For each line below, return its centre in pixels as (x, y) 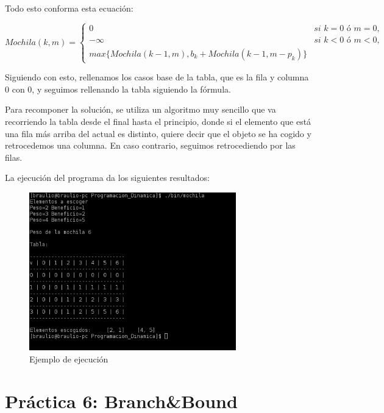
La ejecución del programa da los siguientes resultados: (107, 178)
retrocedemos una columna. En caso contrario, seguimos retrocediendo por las (150, 145)
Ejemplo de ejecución (69, 358)
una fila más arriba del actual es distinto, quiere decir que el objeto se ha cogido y (158, 133)
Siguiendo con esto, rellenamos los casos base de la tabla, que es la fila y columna (157, 77)
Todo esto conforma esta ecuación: (69, 8)
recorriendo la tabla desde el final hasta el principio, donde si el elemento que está (158, 121)
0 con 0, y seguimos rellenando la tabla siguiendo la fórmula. (118, 89)
